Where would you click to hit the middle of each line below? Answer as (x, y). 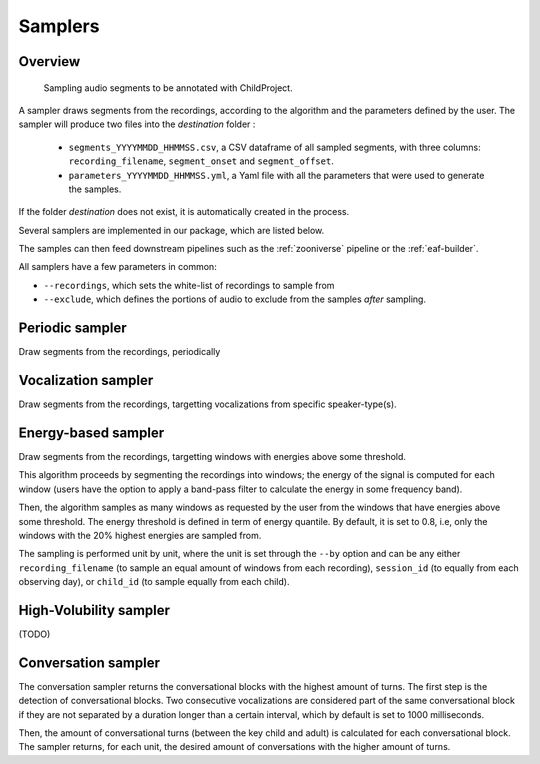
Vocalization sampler (86, 380)
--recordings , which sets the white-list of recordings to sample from (189, 285)
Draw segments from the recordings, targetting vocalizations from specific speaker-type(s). (207, 404)
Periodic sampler (72, 328)
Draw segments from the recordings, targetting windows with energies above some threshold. (212, 456)
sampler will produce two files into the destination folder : (137, 124)
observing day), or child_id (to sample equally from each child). (154, 582)
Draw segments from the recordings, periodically (119, 352)
